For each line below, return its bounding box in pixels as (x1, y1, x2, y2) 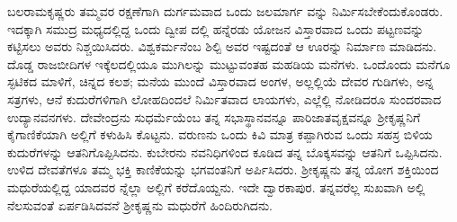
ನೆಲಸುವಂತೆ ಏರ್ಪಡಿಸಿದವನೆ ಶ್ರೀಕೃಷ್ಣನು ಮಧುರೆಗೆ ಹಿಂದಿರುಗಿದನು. (7, 195, 273, 214)
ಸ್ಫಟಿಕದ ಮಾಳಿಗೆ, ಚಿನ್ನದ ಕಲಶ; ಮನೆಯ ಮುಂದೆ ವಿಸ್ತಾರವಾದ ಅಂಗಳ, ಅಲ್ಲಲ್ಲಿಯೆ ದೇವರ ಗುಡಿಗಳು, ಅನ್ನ (7, 72, 434, 91)
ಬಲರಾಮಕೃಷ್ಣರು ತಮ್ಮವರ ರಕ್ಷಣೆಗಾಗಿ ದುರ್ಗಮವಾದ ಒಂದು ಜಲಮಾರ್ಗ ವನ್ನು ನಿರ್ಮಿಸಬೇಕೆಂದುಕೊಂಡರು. (7, 2, 444, 20)
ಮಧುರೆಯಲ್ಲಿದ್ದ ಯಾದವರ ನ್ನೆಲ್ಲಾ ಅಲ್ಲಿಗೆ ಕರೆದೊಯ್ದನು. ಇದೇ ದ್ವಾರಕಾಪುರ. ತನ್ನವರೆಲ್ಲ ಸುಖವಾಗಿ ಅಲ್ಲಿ (7, 177, 426, 196)
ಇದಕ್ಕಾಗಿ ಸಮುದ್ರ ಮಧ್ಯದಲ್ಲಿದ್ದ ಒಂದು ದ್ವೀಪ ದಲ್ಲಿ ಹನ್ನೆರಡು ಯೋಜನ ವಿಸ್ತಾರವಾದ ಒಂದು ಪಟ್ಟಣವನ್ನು (7, 19, 425, 38)
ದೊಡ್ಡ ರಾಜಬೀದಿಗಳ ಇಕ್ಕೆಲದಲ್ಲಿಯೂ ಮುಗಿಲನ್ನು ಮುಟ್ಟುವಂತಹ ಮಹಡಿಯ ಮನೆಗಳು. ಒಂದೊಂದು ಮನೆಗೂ (7, 54, 451, 73)
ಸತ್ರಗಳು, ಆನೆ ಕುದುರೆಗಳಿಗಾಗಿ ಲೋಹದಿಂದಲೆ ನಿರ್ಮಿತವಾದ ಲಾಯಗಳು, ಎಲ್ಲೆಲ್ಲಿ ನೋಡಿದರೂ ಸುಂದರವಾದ (7, 89, 442, 108)
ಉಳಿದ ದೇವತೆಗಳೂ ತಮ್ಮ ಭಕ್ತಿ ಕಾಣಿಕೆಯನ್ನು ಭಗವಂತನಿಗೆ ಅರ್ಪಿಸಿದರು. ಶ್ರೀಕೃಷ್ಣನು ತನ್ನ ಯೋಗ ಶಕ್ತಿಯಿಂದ (7, 160, 439, 179)
